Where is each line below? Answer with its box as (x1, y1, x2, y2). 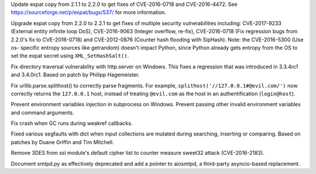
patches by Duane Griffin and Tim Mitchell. (11, 138, 114, 145)
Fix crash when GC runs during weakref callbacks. (11, 120, 133, 127)
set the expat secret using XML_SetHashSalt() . (11, 53, 129, 60)
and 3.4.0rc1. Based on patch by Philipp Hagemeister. (11, 71, 140, 78)
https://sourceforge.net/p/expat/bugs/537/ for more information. (11, 9, 167, 16)
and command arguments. (11, 109, 74, 116)
